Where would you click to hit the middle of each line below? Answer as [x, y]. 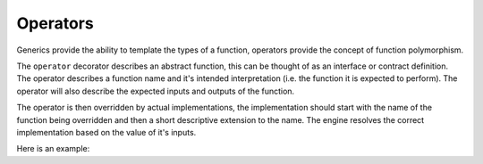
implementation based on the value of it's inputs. [106, 132]
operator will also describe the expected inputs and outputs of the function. [156, 91]
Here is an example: [53, 149]
